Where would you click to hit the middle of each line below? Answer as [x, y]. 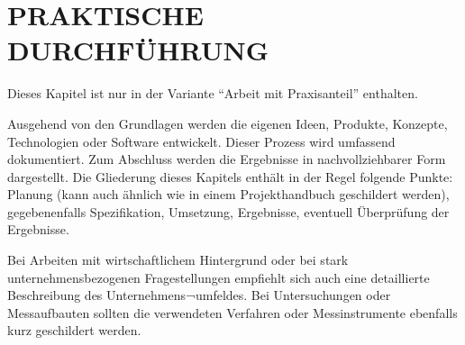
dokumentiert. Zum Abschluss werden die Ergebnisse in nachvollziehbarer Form [227, 159]
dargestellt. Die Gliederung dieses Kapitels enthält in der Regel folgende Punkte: [230, 176]
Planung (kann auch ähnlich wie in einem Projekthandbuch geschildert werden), [228, 194]
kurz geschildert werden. [74, 330]
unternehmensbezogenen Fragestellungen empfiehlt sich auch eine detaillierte [219, 277]
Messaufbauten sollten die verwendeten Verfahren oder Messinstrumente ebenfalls [232, 312]
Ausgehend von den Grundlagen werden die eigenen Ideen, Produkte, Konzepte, [228, 123]
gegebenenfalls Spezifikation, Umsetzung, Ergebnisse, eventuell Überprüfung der [228, 211]
